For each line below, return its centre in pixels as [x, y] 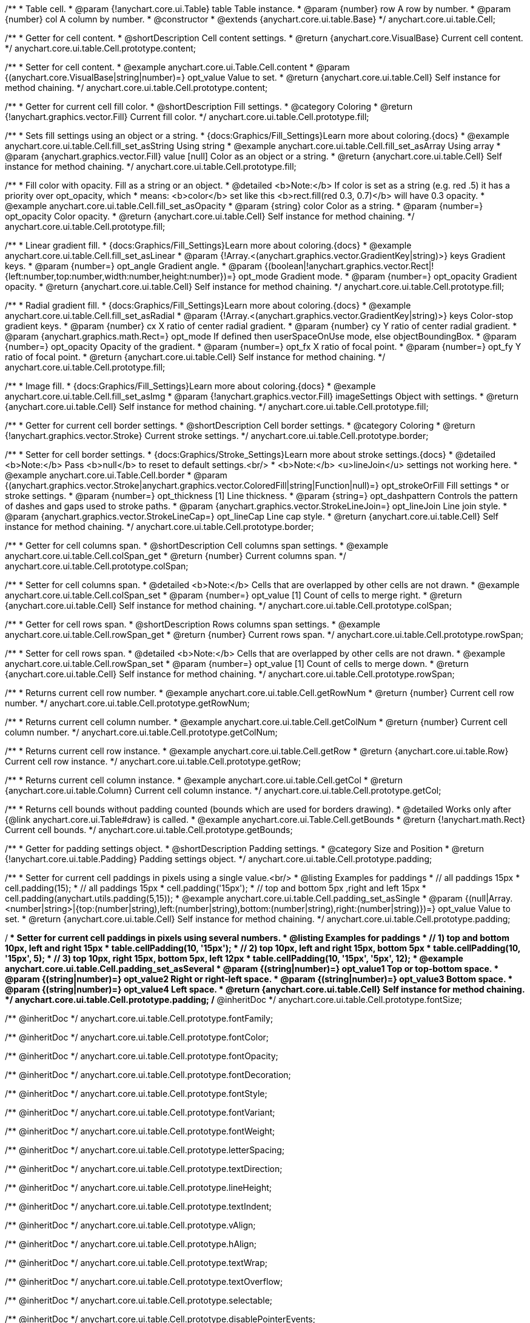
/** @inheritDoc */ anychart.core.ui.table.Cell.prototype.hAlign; [131, 1244]
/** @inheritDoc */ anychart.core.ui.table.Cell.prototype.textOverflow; [144, 1281]
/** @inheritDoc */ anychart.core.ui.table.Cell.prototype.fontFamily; [139, 1018]
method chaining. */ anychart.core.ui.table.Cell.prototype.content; [136, 88]
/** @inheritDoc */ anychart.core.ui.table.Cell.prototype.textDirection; [144, 1169]
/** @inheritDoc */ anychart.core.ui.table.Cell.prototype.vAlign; [130, 1225]
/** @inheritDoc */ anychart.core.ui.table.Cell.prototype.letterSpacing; [145, 1150]
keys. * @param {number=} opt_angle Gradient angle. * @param [134, 266]
